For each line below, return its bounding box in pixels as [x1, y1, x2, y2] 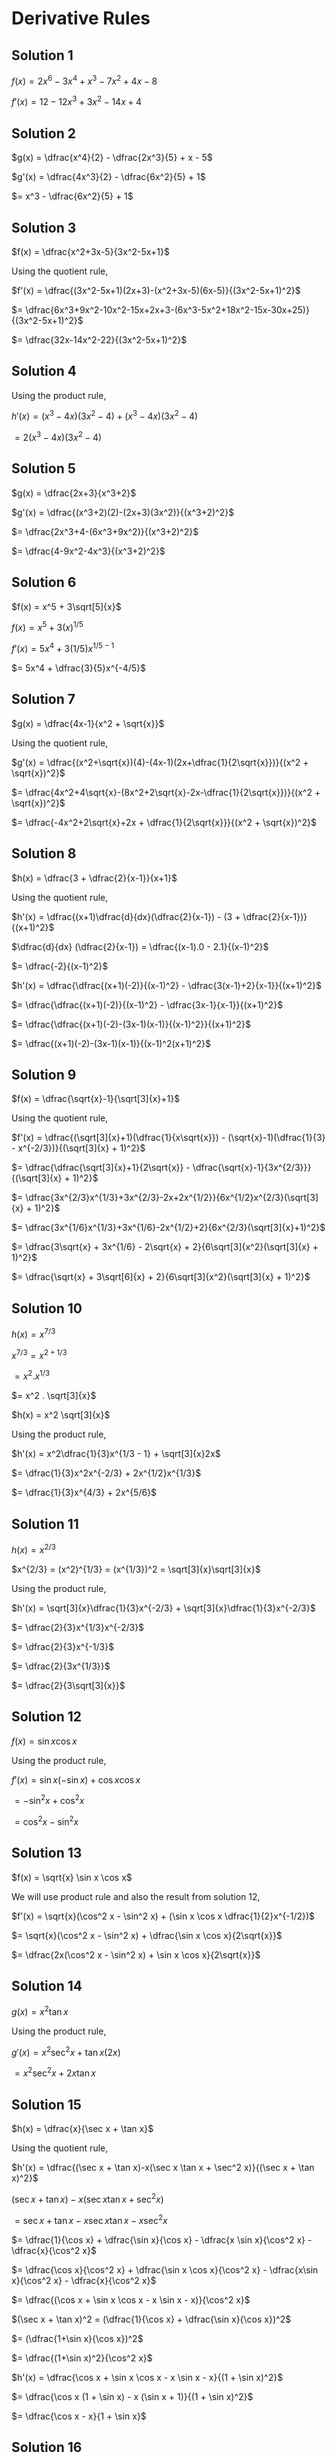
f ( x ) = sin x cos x [11, 1735, 78, 1747]
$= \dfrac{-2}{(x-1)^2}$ [11, 960, 109, 972]
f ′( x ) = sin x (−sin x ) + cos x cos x [11, 1773, 141, 1786]
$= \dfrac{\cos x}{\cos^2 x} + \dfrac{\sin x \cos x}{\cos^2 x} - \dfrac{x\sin [11, 2263, 319, 2276]
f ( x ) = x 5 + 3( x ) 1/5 [11, 620, 84, 634]
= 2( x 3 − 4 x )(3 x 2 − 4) [14, 430, 103, 444]
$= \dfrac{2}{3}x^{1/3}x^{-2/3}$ [11, 1621, 145, 1633]
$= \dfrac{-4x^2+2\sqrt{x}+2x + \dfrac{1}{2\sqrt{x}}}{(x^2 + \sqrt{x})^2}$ [11, 816, 317, 828]
